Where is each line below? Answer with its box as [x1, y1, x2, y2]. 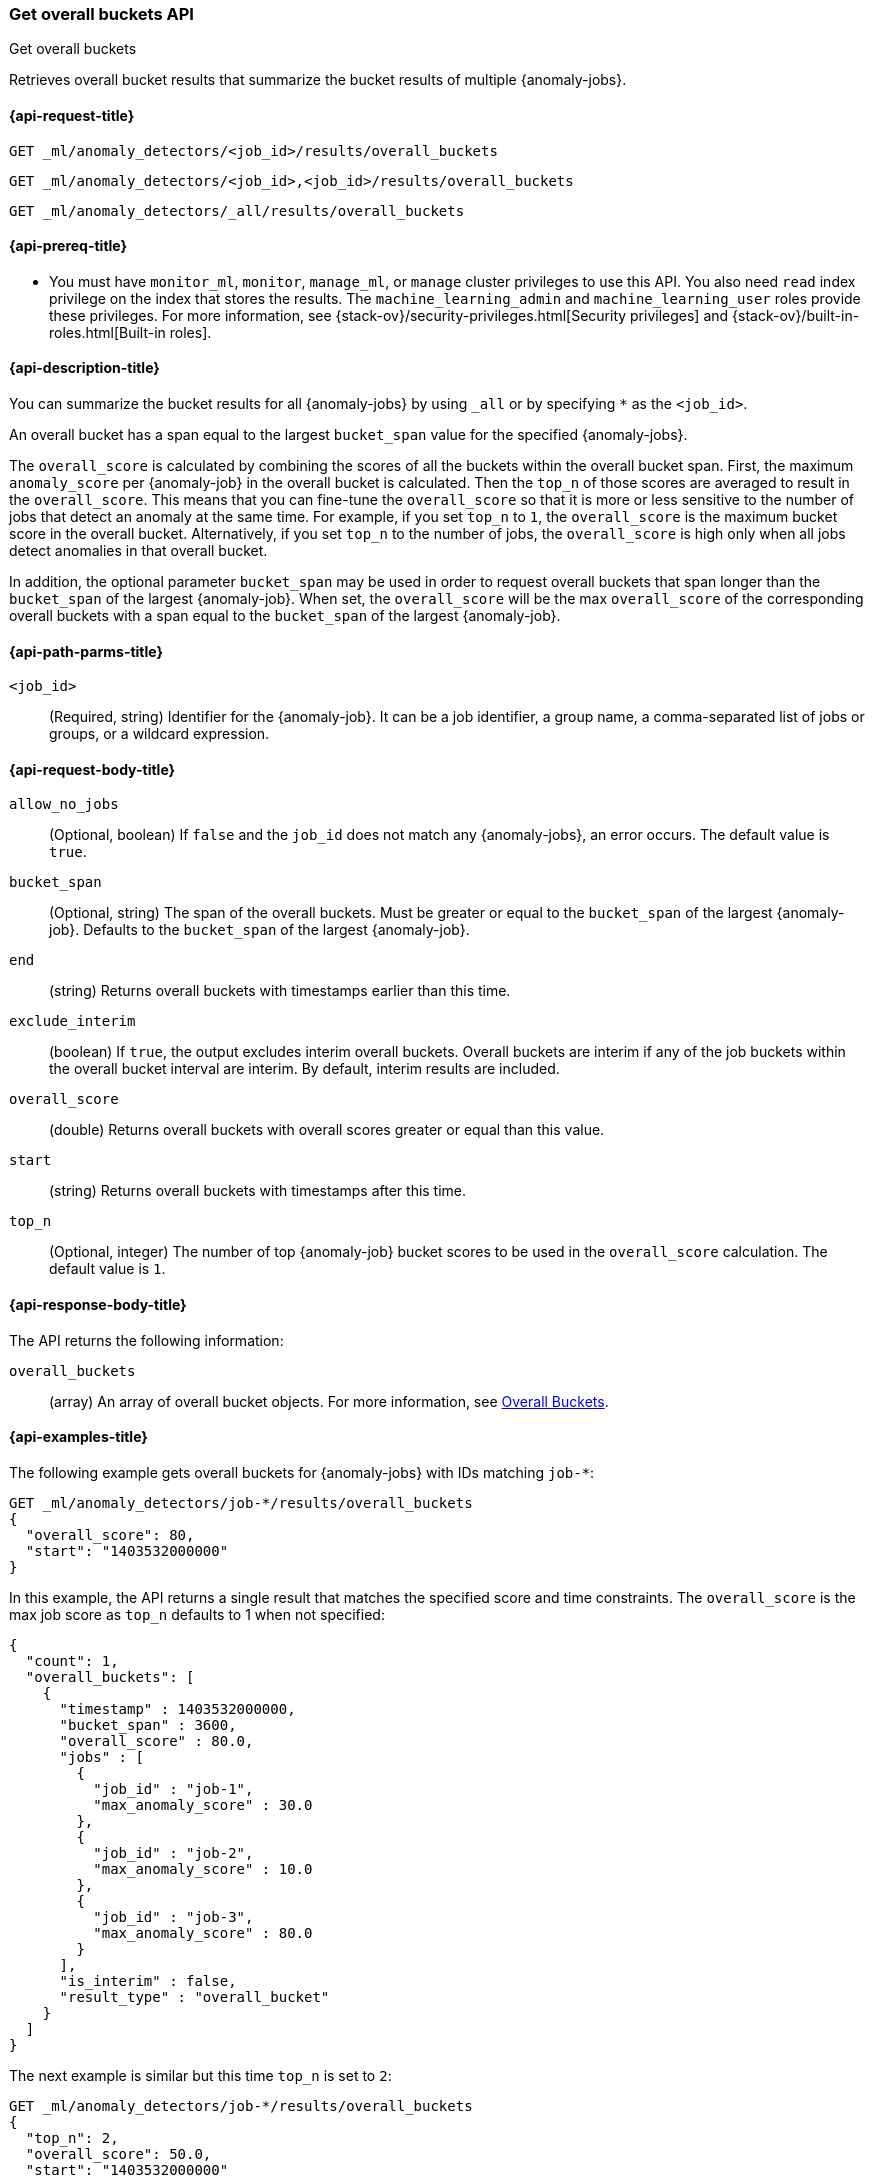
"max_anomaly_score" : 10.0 [93, 1860, 313, 1877]
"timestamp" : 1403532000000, [59, 1700, 296, 1717]
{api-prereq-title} [9, 237, 128, 255]
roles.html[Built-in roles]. [49, 323, 212, 341]
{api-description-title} [9, 359, 160, 377]
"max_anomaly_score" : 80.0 [93, 1924, 313, 1941]
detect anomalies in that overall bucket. [9, 542, 268, 560]
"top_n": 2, [25, 2129, 119, 2146]
